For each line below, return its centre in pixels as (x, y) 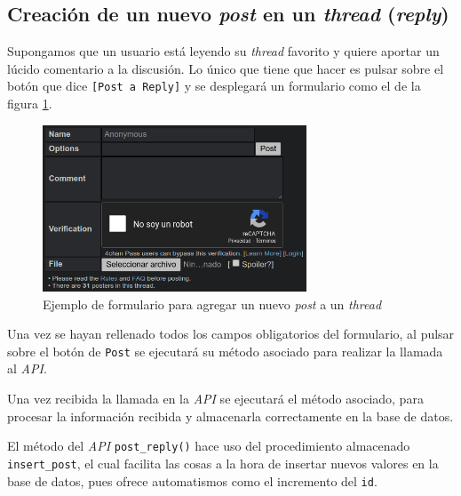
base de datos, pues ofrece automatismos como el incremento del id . (192, 480)
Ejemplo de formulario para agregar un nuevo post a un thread (212, 304)
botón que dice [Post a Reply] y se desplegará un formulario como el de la (214, 86)
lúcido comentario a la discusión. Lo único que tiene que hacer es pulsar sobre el (226, 68)
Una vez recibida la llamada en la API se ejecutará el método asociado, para (215, 399)
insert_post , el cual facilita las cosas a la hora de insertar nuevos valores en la (223, 463)
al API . (27, 368)
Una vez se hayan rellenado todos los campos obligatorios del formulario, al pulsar (231, 334)
